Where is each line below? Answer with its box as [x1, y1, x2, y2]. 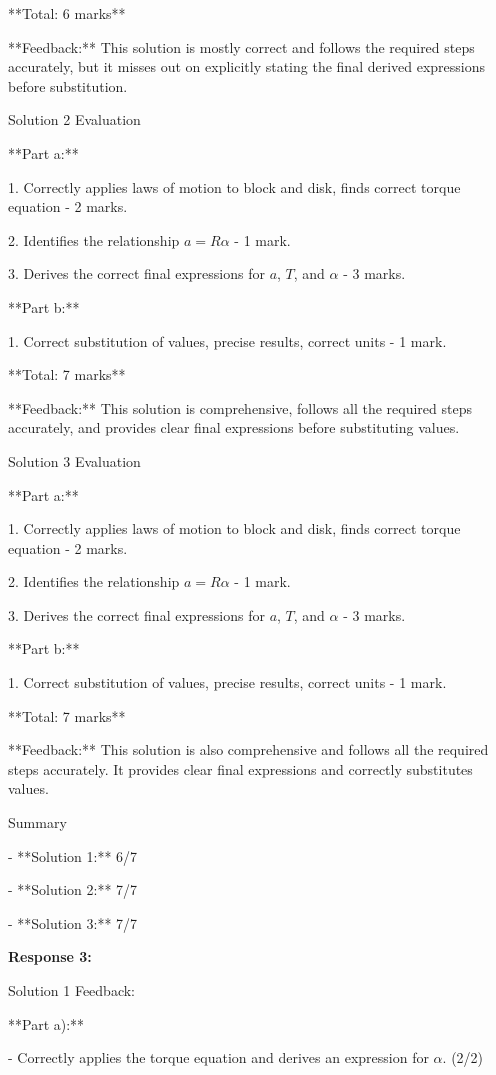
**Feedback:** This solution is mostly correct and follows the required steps [8, 36, 475, 57]
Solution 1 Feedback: [8, 980, 135, 1000]
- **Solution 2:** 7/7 [8, 879, 138, 900]
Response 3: [8, 946, 92, 967]
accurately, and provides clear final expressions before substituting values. [8, 417, 460, 438]
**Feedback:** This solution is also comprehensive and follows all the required [8, 739, 489, 760]
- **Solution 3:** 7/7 [8, 912, 138, 933]
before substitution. [8, 75, 128, 96]
